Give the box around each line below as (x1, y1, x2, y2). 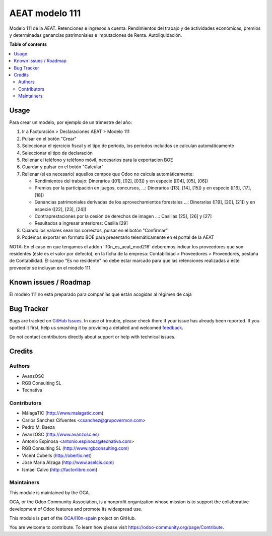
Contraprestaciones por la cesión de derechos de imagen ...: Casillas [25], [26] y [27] (34, 213, 212, 219)
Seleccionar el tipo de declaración (22, 150, 93, 156)
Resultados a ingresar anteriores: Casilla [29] (34, 220, 128, 226)
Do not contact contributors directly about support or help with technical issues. (9, 334, 176, 340)
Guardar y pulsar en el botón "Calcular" (22, 164, 104, 170)
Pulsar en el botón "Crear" (22, 136, 77, 142)
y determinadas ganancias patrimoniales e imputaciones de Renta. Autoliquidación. (9, 32, 182, 38)
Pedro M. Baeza (22, 424, 55, 430)
